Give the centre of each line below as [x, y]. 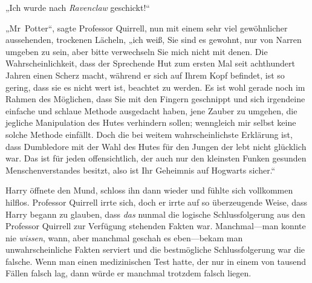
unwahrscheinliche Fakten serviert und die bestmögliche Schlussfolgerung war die [155, 249]
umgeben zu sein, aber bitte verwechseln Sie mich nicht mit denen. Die [137, 51]
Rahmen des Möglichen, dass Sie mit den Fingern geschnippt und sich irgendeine [155, 99]
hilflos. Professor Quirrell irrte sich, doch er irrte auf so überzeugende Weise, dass [156, 202]
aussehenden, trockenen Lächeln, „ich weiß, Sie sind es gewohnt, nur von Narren [154, 40]
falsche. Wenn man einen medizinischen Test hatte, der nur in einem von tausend [156, 261]
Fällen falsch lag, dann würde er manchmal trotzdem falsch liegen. [128, 273]
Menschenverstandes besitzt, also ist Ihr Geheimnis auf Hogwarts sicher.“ [141, 170]
